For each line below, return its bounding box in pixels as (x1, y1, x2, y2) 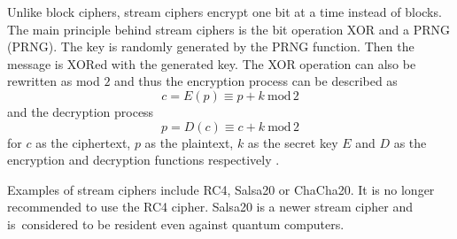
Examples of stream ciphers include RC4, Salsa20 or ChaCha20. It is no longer (7, 180, 435, 198)
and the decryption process (7, 102, 154, 120)
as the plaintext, (144, 133, 234, 151)
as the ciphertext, (35, 133, 131, 151)
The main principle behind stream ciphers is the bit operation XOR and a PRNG (7, 19, 451, 38)
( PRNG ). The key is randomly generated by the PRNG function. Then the (7, 37, 414, 56)
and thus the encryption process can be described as (114, 72, 398, 90)
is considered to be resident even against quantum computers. (7, 214, 345, 233)
